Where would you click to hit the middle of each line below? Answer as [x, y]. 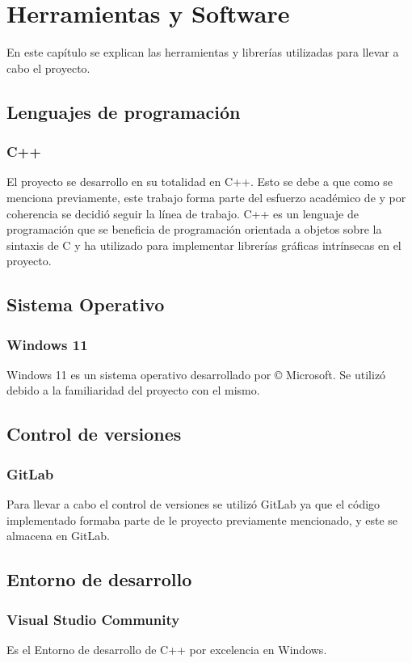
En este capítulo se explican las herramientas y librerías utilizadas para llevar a [203, 52]
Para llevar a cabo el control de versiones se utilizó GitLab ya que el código [193, 504]
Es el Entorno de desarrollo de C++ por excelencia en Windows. [167, 649]
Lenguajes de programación [124, 111]
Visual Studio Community [93, 619]
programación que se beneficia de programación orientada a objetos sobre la [194, 229]
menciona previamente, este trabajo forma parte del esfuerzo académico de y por [206, 197]
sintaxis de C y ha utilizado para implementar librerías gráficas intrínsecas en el [204, 245]
